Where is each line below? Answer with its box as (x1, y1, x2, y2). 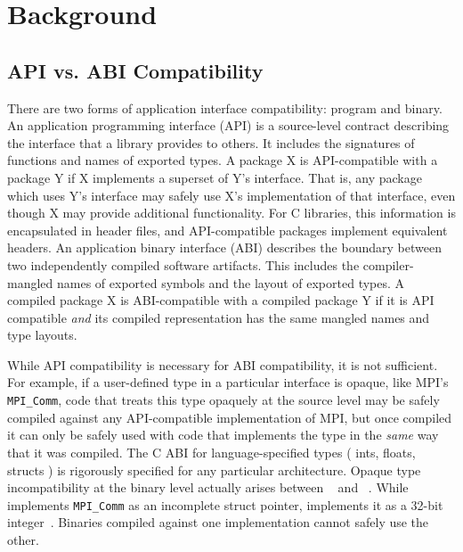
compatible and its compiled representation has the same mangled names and (7, 308, 430, 326)
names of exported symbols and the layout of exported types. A (56, 273, 405, 292)
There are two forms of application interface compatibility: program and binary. (7, 98, 443, 117)
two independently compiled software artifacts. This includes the (7, 255, 360, 274)
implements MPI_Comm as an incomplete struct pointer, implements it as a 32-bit (7, 495, 443, 514)
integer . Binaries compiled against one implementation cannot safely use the (7, 513, 429, 531)
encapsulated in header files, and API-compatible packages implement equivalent (7, 220, 448, 239)
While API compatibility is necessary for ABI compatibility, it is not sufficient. (7, 355, 438, 374)
